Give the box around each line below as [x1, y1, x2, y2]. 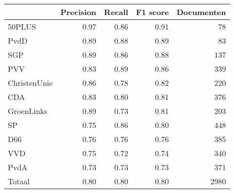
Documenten [176, 6, 226, 17]
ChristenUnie [8, 77, 53, 88]
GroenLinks [8, 105, 48, 116]
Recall [104, 6, 128, 17]
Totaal [8, 176, 30, 187]
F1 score [136, 6, 169, 17]
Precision [60, 6, 96, 17]
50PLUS [8, 21, 36, 32]
